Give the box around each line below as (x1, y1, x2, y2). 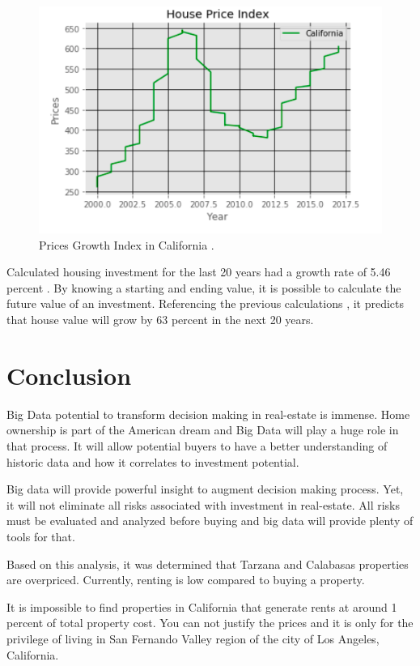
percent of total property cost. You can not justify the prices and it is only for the (6, 614, 414, 631)
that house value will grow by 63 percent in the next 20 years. (6, 311, 314, 328)
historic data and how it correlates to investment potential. (6, 453, 299, 470)
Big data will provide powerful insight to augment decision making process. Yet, (6, 480, 404, 497)
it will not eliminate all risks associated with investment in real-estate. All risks (6, 496, 401, 513)
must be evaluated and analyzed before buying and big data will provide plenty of (6, 512, 414, 529)
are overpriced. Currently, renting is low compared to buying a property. (6, 571, 365, 588)
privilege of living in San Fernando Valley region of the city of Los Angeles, (6, 630, 380, 647)
